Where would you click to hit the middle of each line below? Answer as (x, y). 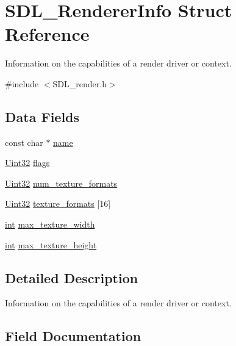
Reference (47, 34)
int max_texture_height (51, 244)
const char (24, 142)
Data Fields (42, 116)
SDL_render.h (80, 83)
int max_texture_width (50, 224)
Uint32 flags (27, 163)
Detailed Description (72, 277)
